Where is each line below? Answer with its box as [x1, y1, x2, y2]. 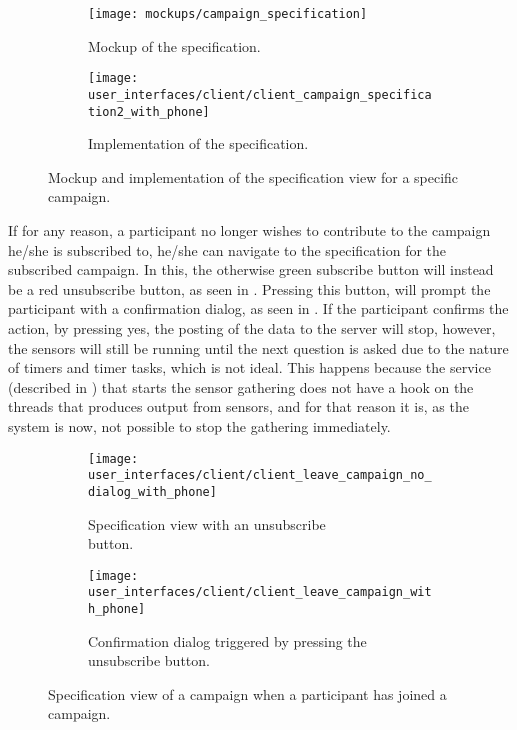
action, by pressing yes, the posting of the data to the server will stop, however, [8, 317, 496, 338]
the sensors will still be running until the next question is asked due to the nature [8, 337, 509, 358]
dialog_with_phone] [88, 484, 217, 499]
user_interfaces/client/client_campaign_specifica [88, 87, 432, 102]
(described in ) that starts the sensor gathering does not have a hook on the [8, 376, 474, 397]
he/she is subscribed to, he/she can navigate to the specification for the [8, 239, 447, 260]
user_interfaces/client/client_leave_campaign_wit [88, 585, 432, 600]
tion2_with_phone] [88, 104, 210, 119]
